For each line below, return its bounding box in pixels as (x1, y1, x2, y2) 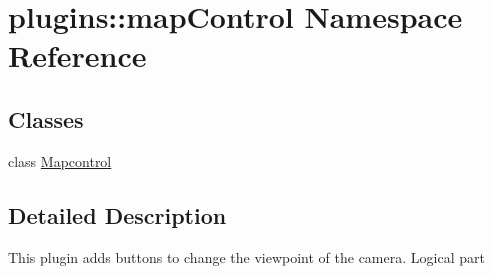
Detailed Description (8, 199, 227, 230)
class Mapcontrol (8, 150, 112, 171)
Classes (8, 103, 84, 134)
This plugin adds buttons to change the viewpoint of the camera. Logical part (8, 246, 485, 267)
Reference (8, 35, 147, 76)
